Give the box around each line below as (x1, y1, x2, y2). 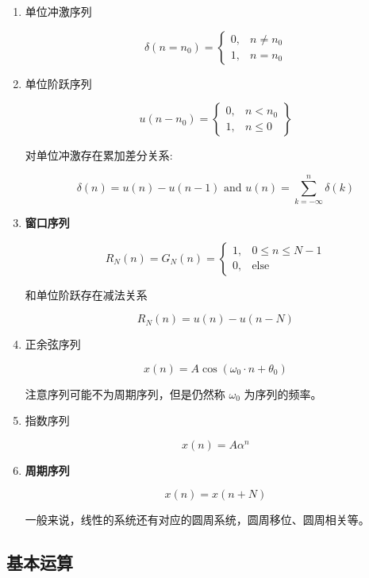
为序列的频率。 (244, 385, 322, 402)
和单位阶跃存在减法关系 (25, 286, 148, 302)
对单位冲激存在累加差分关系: (25, 147, 173, 164)
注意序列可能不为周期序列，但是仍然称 (25, 385, 225, 402)
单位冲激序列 (25, 3, 92, 19)
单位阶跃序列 (25, 75, 92, 91)
